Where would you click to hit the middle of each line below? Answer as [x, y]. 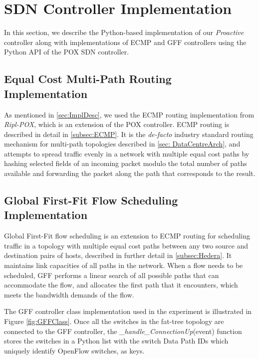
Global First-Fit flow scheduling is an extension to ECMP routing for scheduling [127, 236]
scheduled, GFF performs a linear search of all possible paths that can [112, 275]
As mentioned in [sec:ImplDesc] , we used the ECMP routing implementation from [129, 114]
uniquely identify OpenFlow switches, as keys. [74, 350]
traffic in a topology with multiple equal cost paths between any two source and [126, 245]
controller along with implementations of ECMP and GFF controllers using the [125, 42]
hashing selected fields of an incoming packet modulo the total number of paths [126, 163]
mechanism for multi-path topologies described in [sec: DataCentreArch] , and [122, 144]
